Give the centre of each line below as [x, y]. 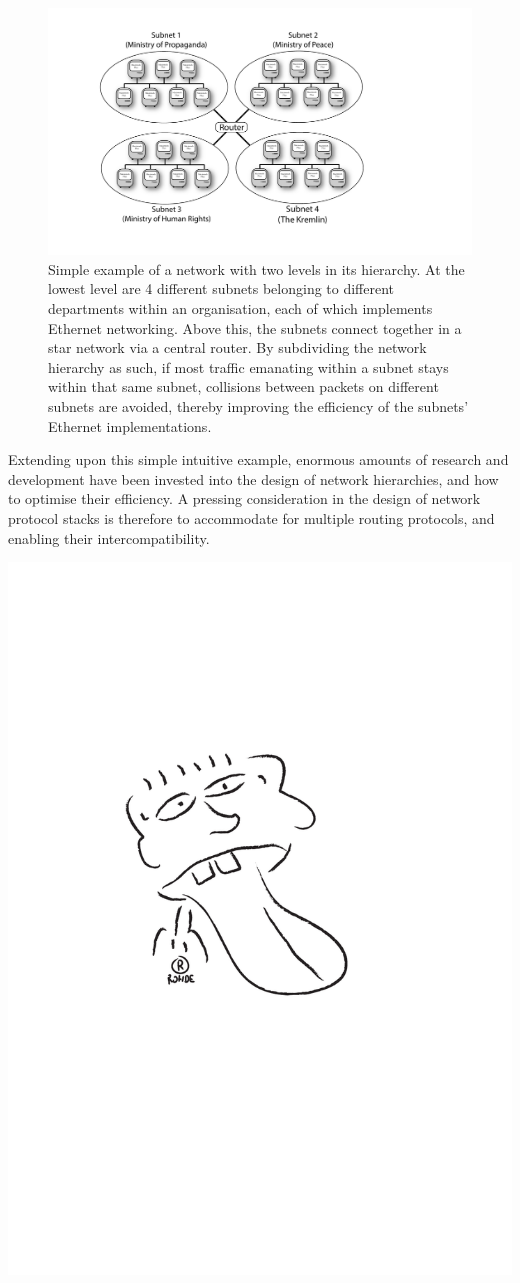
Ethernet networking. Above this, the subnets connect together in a [255, 327]
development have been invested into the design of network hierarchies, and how [253, 478]
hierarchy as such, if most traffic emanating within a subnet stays [248, 366]
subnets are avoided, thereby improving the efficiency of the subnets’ [258, 405]
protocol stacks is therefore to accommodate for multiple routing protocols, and [251, 517]
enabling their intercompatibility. [109, 537]
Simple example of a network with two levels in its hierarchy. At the [256, 268]
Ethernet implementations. [130, 425]
